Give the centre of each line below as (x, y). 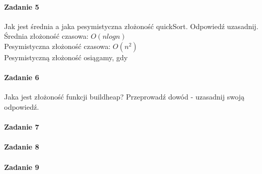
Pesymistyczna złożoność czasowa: (57, 46)
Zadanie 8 (22, 147)
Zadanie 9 (22, 167)
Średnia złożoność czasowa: (46, 36)
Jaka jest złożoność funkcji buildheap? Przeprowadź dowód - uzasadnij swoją (124, 97)
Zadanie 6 (22, 77)
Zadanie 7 (22, 127)
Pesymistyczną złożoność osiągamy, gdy (66, 57)
